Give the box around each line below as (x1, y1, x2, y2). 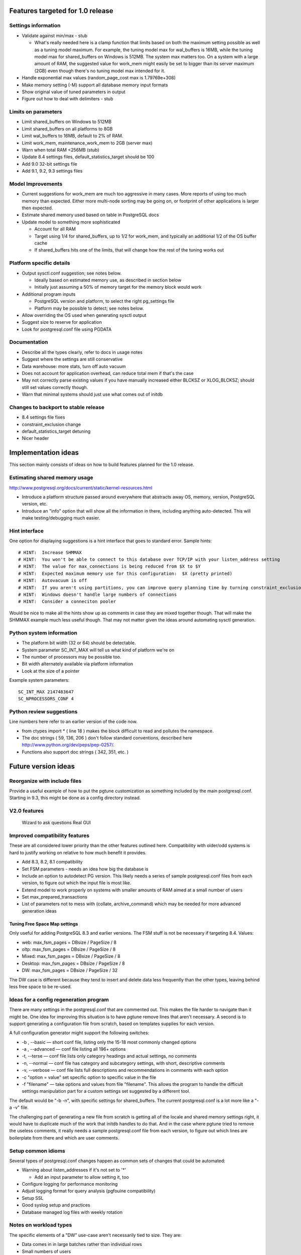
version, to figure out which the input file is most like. (22, 880, 131, 886)
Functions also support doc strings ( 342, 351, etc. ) (22, 748, 129, 755)
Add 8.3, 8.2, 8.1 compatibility (22, 859, 83, 865)
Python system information (9, 629, 78, 636)
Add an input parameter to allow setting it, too (34, 1174, 129, 1180)
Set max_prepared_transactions (22, 894, 88, 900)
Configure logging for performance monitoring (22, 1181, 118, 1187)
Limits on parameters (9, 108, 63, 115)
